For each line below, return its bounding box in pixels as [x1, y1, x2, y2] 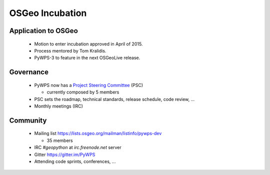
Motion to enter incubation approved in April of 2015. [34, 40, 143, 47]
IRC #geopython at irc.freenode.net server [34, 144, 122, 150]
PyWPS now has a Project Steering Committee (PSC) [34, 82, 143, 88]
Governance [9, 68, 48, 76]
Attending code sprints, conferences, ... [34, 158, 116, 164]
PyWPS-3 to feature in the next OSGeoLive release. [34, 55, 140, 61]
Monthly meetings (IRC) [34, 103, 83, 109]
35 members [46, 137, 73, 143]
